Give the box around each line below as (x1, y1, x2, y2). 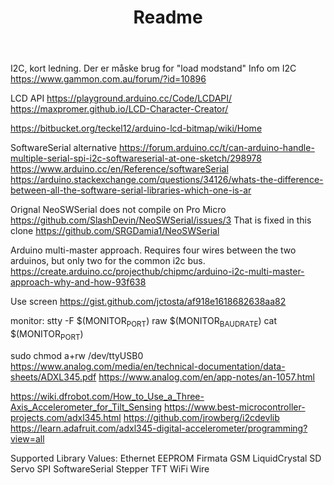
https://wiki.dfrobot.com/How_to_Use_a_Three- (10, 390, 205, 402)
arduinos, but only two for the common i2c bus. (10, 255, 206, 267)
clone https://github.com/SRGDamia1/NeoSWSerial (10, 225, 220, 237)
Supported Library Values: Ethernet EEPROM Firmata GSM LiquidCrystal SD (10, 452, 322, 464)
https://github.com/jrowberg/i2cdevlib (123, 411, 280, 423)
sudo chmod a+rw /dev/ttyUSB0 (10, 349, 144, 361)
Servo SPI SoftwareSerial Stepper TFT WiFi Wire (10, 462, 210, 475)
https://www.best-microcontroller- (163, 401, 306, 413)
